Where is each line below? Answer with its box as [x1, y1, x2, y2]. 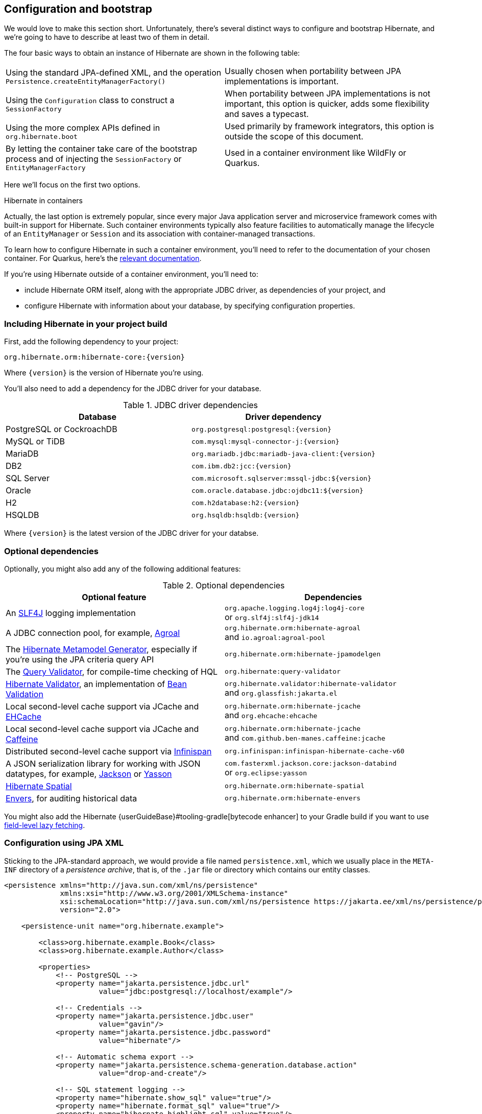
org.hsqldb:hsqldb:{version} [191, 511, 300, 519]
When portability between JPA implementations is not [225, 88, 430, 99]
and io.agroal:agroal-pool [225, 631, 326, 642]
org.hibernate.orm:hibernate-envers [225, 794, 361, 802]
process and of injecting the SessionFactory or [6, 154, 182, 164]
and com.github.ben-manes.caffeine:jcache [225, 732, 385, 743]
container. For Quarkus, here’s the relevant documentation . [4, 254, 202, 263]
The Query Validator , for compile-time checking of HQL [6, 666, 218, 677]
